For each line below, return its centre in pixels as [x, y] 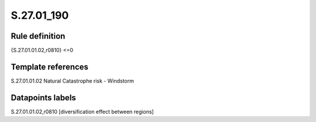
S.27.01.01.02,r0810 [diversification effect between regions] [83, 111]
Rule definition [38, 36]
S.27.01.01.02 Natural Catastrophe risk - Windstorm [72, 81]
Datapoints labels [43, 98]
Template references [50, 67]
